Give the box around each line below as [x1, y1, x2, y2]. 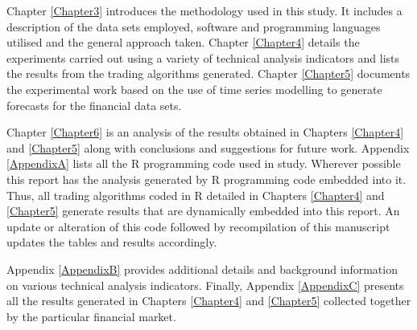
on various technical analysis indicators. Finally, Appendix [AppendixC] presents [6, 276, 404, 293]
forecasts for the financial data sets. [6, 96, 182, 113]
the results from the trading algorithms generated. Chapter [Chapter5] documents [6, 65, 411, 82]
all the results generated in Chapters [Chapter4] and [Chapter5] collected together [6, 292, 411, 309]
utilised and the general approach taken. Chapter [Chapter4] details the [6, 34, 360, 51]
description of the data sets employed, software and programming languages [6, 18, 381, 35]
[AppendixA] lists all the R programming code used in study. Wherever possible [6, 155, 401, 172]
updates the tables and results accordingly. [6, 234, 217, 251]
